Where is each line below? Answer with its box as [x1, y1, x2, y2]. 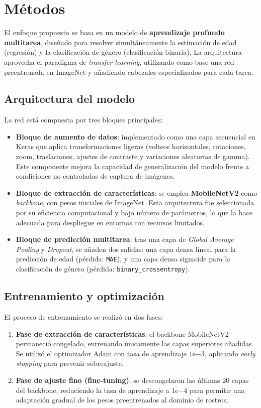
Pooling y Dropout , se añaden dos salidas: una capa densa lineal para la [16, 243, 236, 254]
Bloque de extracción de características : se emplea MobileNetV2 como [16, 187, 257, 198]
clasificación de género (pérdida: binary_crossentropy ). [16, 263, 190, 274]
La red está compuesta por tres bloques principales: [4, 114, 163, 125]
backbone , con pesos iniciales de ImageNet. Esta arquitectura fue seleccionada [16, 197, 254, 208]
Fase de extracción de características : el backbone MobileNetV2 [16, 328, 229, 339]
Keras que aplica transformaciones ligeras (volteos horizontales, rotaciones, [16, 141, 246, 152]
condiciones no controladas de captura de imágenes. [16, 171, 175, 181]
